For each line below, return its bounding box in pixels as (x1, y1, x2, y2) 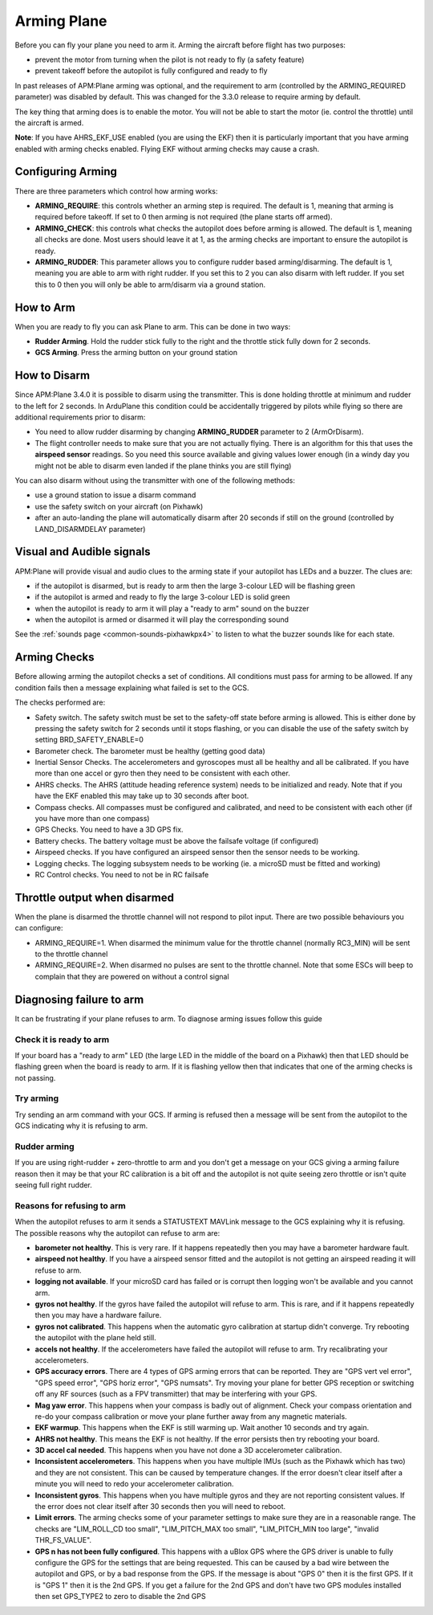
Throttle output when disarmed (14, 890, 174, 904)
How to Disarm (14, 369, 91, 382)
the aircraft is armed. (14, 117, 84, 128)
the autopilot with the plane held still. (34, 1333, 156, 1343)
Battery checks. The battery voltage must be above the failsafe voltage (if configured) (34, 836, 319, 845)
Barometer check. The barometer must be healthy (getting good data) (34, 746, 266, 755)
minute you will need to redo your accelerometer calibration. (34, 1479, 234, 1489)
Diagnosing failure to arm (14, 992, 144, 1006)
